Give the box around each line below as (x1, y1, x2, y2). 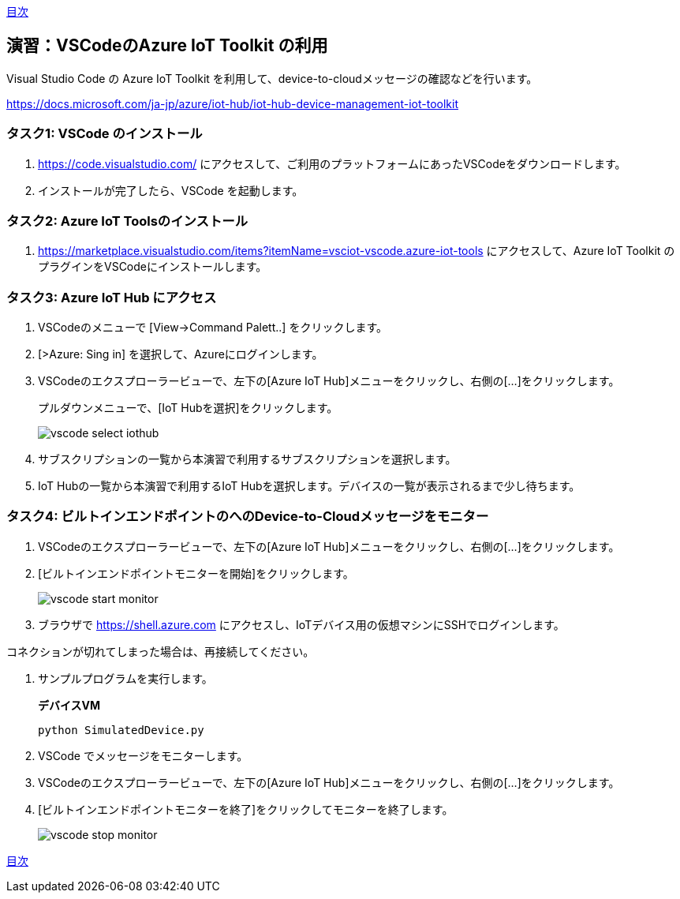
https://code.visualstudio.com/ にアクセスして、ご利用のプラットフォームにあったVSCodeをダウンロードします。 (38, 156, 626, 170)
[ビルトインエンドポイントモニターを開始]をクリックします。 (38, 566, 354, 580)
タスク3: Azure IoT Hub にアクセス (6, 289, 217, 305)
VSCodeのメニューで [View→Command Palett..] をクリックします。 (38, 320, 387, 335)
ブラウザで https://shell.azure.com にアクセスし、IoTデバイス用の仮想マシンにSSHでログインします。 (38, 617, 565, 631)
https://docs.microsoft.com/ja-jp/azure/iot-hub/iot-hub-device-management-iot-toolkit (6, 96, 458, 111)
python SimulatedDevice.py (38, 723, 204, 736)
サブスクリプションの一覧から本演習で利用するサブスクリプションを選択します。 (38, 452, 457, 466)
